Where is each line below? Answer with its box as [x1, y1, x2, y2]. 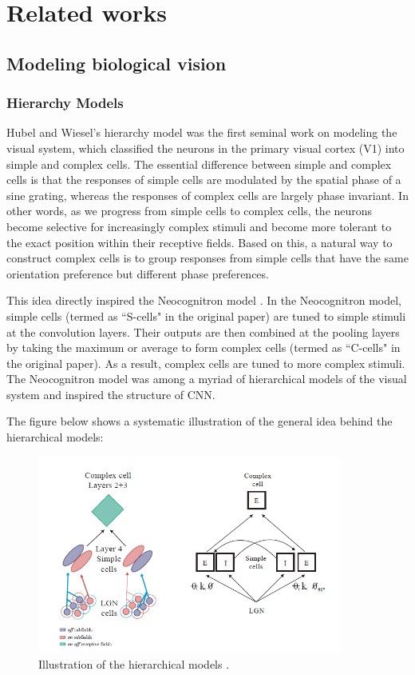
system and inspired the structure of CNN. [6, 385, 215, 402]
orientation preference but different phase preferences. [6, 265, 269, 282]
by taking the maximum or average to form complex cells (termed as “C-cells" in [6, 339, 401, 356]
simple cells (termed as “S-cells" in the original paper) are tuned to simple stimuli [6, 307, 406, 324]
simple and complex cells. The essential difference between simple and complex [6, 155, 392, 172]
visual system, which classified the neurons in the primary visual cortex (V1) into [6, 139, 405, 156]
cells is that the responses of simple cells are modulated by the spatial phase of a [6, 171, 401, 188]
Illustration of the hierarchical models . [38, 655, 230, 672]
